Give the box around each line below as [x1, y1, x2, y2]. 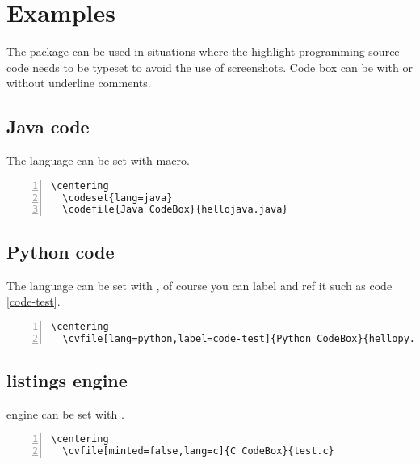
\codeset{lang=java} [62, 192, 173, 204]
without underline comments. [6, 74, 151, 91]
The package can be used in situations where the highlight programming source [6, 43, 400, 60]
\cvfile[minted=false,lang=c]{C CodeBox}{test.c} [62, 445, 334, 458]
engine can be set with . [6, 405, 124, 422]
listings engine [6, 367, 128, 392]
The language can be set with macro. [6, 152, 190, 169]
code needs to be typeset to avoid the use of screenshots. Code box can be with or [6, 58, 413, 75]
